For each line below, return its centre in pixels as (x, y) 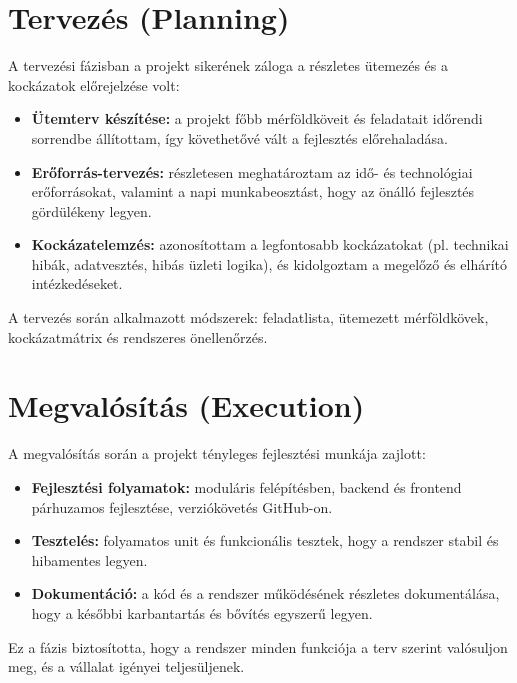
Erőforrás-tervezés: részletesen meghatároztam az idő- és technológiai (252, 171)
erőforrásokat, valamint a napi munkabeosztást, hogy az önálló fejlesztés (253, 191)
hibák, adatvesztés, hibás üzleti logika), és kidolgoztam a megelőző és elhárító (269, 263)
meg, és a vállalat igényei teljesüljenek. (126, 666)
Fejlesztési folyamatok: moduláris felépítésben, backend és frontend (246, 486)
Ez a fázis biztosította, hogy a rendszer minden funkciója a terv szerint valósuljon (258, 646)
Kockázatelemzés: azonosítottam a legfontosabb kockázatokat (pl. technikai (270, 244)
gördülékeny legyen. (91, 210)
